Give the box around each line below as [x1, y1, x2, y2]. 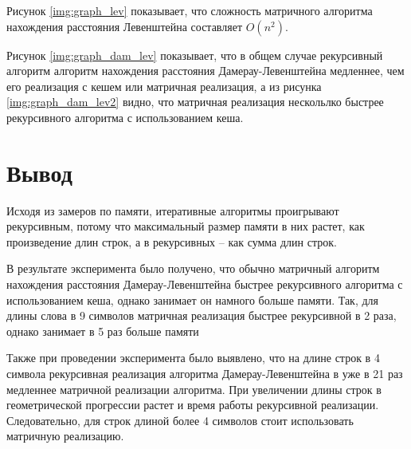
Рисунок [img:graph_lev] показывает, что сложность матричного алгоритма [6, 2, 373, 18]
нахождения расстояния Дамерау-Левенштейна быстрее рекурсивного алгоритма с [6, 276, 403, 293]
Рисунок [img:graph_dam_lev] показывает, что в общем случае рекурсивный [6, 46, 383, 63]
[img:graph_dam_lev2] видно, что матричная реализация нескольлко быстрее [6, 93, 384, 110]
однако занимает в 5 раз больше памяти [6, 322, 199, 339]
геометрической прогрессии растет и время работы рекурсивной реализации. [6, 396, 379, 413]
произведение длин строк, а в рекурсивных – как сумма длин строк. [6, 233, 337, 250]
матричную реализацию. [6, 427, 124, 444]
